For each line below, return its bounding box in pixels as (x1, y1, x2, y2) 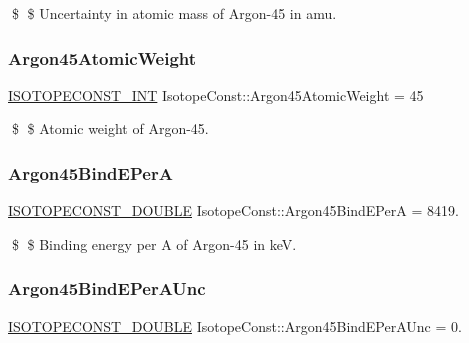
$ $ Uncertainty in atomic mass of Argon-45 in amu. (11, 3, 337, 23)
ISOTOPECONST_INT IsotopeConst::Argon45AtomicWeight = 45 (8, 84, 424, 105)
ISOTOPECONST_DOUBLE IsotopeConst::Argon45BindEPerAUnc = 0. (8, 315, 462, 336)
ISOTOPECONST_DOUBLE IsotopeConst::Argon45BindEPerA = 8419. (8, 200, 459, 221)
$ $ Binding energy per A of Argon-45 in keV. (11, 233, 297, 254)
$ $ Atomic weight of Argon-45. (11, 118, 209, 139)
